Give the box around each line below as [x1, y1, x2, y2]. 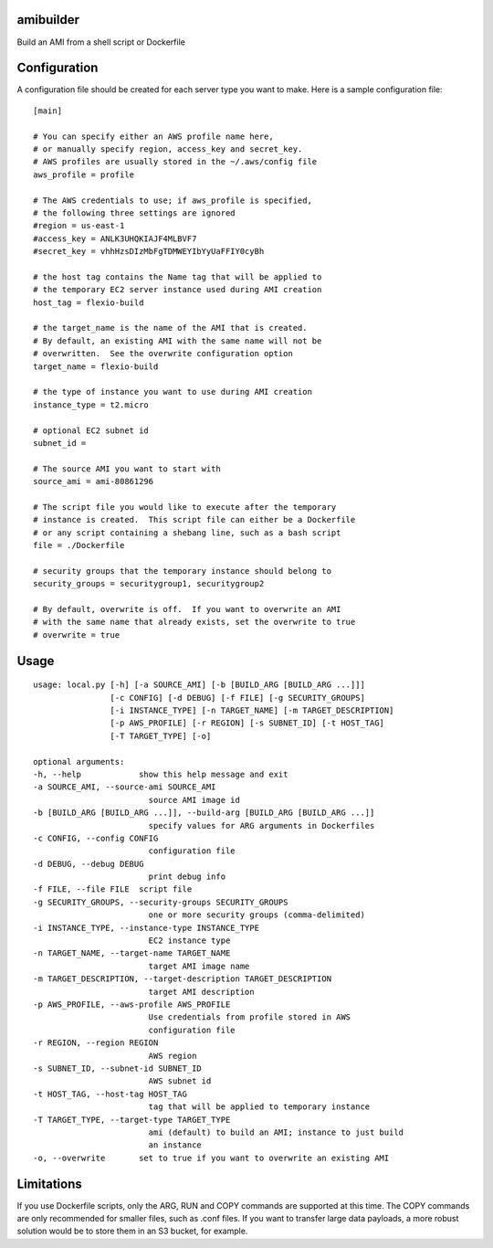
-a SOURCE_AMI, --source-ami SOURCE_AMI [33, 782, 216, 792]
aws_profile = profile [33, 169, 135, 180]
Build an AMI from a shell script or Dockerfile [16, 37, 186, 48]
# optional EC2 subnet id [33, 425, 150, 436]
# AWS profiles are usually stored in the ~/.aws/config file [33, 156, 318, 167]
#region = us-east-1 [33, 220, 125, 231]
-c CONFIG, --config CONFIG [33, 832, 159, 843]
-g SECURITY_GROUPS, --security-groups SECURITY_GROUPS [33, 896, 288, 907]
